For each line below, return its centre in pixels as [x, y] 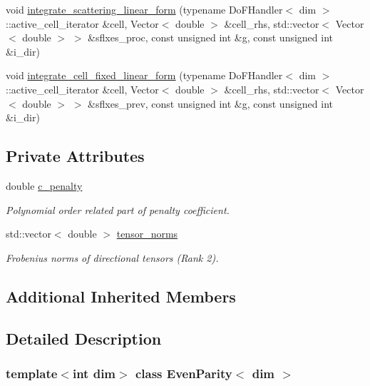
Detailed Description [84, 338]
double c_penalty [44, 185]
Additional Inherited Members [121, 296]
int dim [94, 373]
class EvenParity [184, 373]
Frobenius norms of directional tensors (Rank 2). [112, 257]
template [32, 373]
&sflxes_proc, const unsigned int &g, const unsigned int [211, 37]
